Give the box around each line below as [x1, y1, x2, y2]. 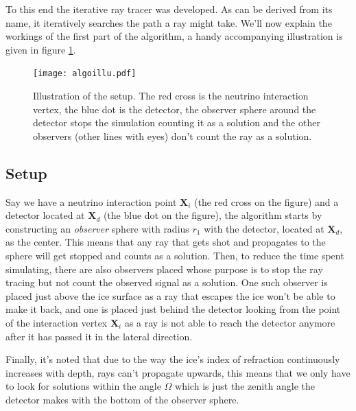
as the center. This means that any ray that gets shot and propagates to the [5, 235, 326, 249]
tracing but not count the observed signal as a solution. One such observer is [5, 275, 328, 290]
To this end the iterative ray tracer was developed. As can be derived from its [5, 2, 333, 16]
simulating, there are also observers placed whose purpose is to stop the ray [5, 261, 323, 276]
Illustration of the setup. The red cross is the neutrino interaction [33, 89, 309, 103]
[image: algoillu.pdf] [33, 69, 137, 79]
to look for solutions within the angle [5, 379, 161, 393]
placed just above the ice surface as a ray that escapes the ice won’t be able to [5, 288, 335, 303]
